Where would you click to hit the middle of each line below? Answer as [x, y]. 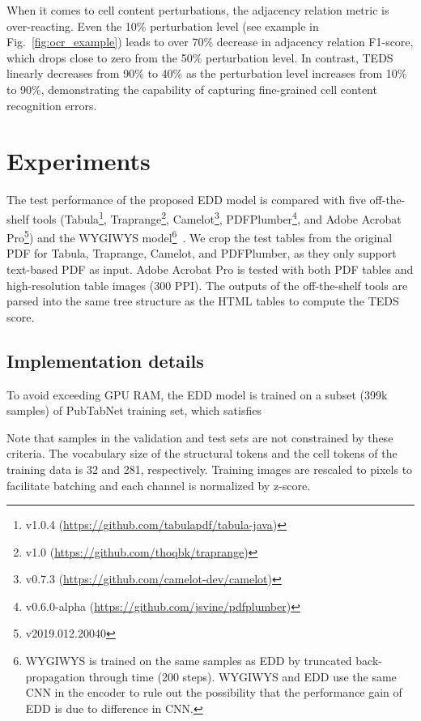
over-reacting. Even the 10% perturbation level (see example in [163, 26]
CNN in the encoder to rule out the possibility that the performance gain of [214, 692]
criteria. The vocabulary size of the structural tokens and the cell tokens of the [202, 453]
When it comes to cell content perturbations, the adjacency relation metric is [198, 10]
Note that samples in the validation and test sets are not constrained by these [200, 437]
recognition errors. [52, 105]
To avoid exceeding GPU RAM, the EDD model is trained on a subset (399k [197, 394]
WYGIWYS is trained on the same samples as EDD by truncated [189, 661]
